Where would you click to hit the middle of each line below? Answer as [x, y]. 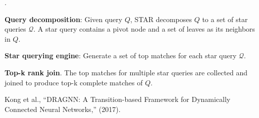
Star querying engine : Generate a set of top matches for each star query [121, 55]
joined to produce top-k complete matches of [74, 82]
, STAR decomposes [161, 19]
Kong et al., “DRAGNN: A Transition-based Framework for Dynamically [118, 99]
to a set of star [225, 19]
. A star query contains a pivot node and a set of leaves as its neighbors [144, 29]
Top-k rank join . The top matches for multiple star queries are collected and [126, 72]
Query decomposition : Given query [64, 19]
